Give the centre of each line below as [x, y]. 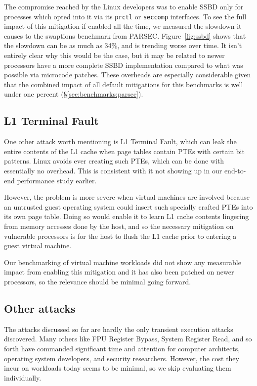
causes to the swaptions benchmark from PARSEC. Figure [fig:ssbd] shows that [125, 35]
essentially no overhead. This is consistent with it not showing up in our [113, 170]
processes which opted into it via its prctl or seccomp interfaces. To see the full [125, 16]
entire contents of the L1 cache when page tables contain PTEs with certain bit [124, 151]
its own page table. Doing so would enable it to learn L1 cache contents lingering [127, 216]
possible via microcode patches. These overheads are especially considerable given [128, 75]
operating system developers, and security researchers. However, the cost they [122, 358]
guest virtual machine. [38, 246]
